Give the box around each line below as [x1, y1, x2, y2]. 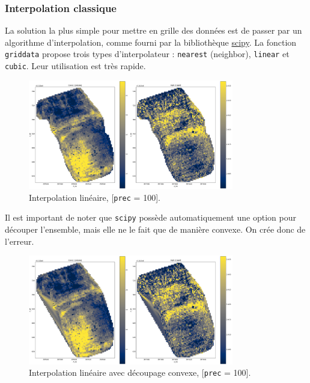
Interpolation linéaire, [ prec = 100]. [29, 191, 160, 203]
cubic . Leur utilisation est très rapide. [5, 60, 146, 72]
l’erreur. [5, 234, 34, 247]
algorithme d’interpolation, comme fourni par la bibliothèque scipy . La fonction [5, 35, 297, 48]
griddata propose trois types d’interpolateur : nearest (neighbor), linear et [5, 47, 290, 60]
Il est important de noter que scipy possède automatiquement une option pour [5, 211, 296, 224]
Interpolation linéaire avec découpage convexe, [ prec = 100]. [29, 366, 251, 379]
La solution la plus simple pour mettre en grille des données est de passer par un [5, 24, 302, 37]
